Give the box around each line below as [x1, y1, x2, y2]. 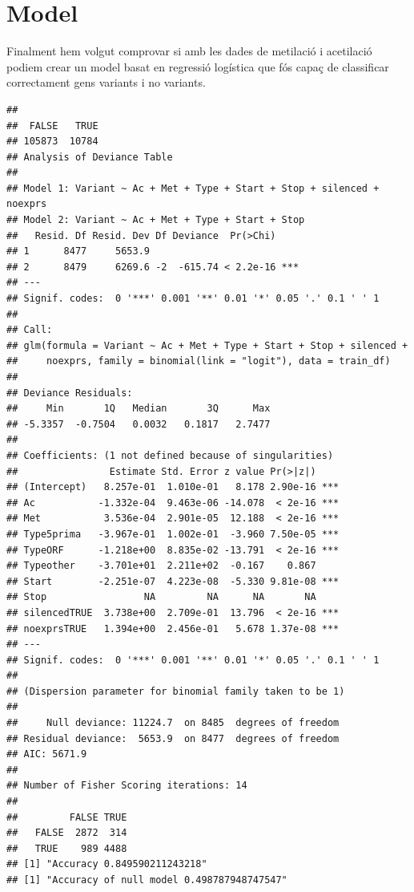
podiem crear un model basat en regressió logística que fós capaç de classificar [6, 58, 389, 75]
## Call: [6, 324, 53, 336]
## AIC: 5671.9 [6, 748, 87, 760]
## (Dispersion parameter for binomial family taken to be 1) [6, 685, 345, 697]
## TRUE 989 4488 [6, 842, 127, 854]
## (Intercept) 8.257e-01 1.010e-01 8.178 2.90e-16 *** [6, 481, 340, 493]
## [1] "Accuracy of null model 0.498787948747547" [6, 874, 287, 886]
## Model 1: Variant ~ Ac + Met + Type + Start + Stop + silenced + [6, 182, 380, 194]
